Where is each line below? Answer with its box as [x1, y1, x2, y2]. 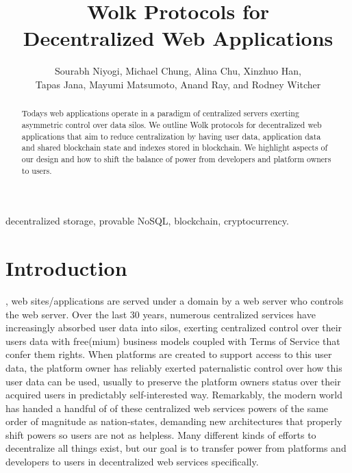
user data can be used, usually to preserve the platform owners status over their [5, 374, 341, 388]
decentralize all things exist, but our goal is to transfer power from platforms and [5, 441, 347, 455]
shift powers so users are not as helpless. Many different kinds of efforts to [5, 427, 316, 442]
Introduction [5, 254, 127, 282]
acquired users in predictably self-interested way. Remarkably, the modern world [5, 387, 342, 402]
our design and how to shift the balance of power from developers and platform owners [21, 153, 331, 164]
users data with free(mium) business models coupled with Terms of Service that [5, 333, 340, 348]
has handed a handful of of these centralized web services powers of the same [5, 400, 329, 415]
